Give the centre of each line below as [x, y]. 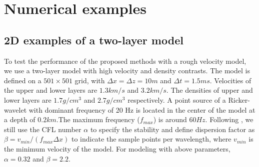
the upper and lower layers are [51, 90]
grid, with [90, 80]
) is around [170, 119]
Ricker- [239, 99]
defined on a [23, 80]
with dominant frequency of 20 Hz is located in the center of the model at [142, 109]
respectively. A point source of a [177, 99]
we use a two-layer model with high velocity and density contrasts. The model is [127, 71]
